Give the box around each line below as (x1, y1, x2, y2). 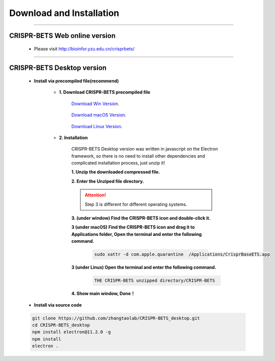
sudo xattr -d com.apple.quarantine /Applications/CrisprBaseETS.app (94, 252, 271, 257)
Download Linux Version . (71, 123, 123, 129)
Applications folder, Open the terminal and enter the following (71, 231, 202, 237)
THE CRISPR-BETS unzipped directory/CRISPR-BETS (94, 278, 215, 284)
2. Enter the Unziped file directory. (71, 178, 144, 184)
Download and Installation (9, 7, 119, 18)
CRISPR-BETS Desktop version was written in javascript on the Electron (71, 146, 218, 152)
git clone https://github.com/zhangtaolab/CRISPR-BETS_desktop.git (32, 315, 200, 321)
